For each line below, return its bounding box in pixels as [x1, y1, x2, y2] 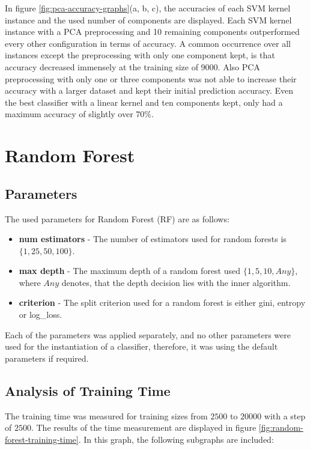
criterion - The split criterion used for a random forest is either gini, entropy [19, 296, 306, 309]
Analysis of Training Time [5, 381, 171, 400]
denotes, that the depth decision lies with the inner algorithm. [61, 276, 291, 288]
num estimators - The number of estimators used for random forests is [19, 233, 287, 245]
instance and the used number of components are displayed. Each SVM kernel [5, 13, 292, 26]
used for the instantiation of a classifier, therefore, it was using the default [5, 340, 278, 353]
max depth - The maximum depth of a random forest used [19, 264, 241, 277]
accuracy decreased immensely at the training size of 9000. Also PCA [5, 60, 260, 73]
